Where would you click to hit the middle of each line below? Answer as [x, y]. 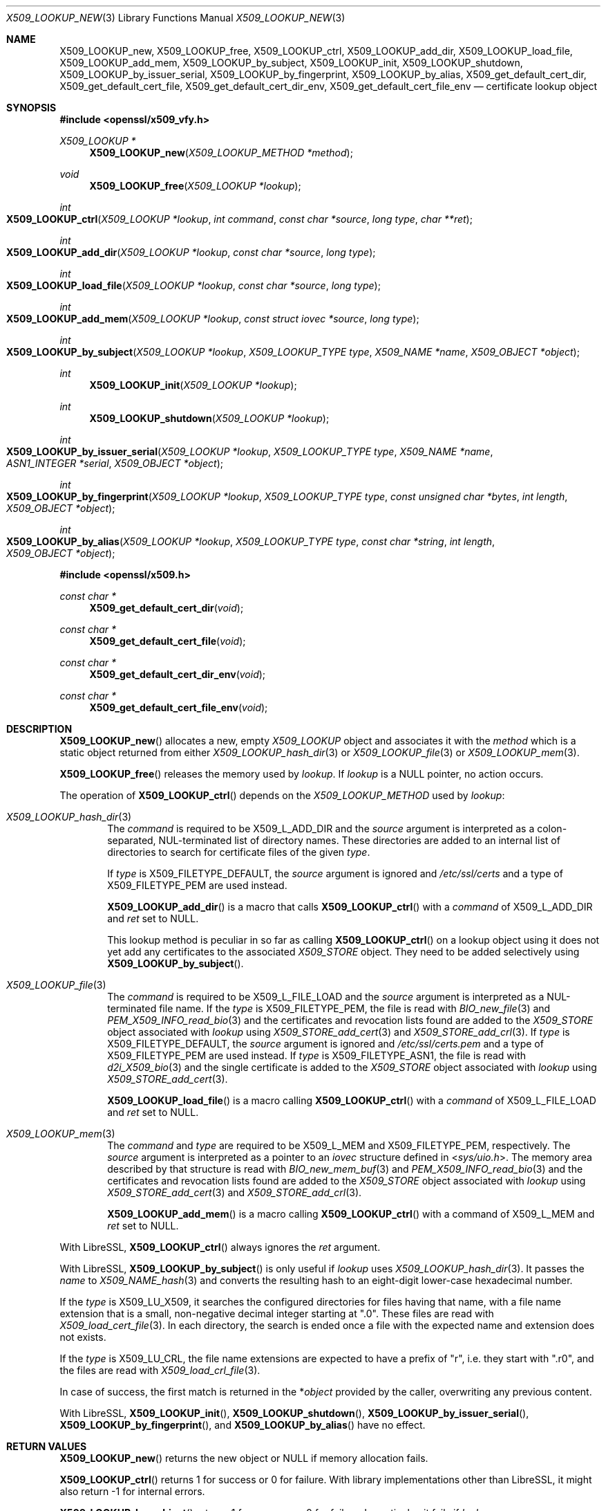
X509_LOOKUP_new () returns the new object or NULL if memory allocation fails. [244, 1458]
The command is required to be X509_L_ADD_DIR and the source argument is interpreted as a [321, 828]
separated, [132, 840]
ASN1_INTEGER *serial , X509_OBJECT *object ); [115, 463]
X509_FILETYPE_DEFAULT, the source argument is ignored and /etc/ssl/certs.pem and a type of [325, 1044]
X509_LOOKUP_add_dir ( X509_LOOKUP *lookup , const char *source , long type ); [191, 252]
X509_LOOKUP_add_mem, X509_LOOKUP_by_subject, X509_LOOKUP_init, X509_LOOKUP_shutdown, [291, 63]
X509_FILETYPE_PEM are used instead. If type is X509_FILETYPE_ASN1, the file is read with [317, 1055]
